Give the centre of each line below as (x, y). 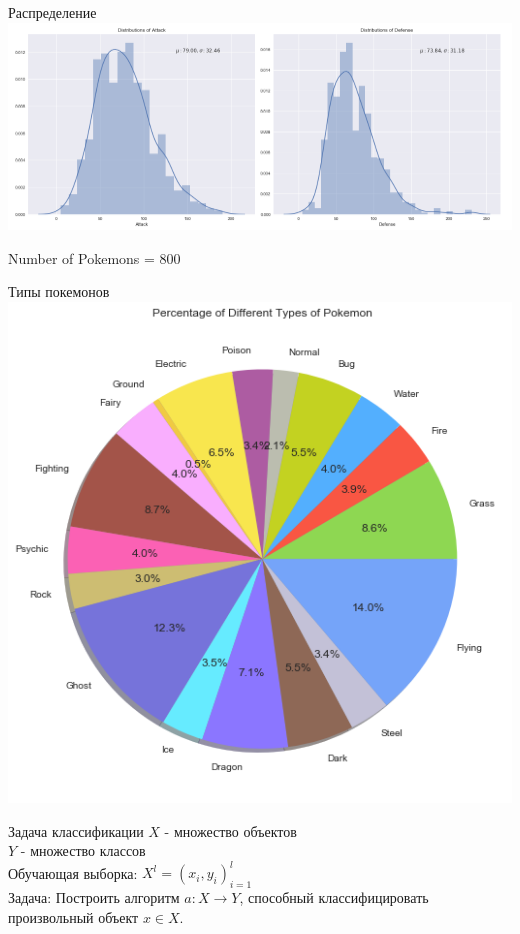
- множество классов (83, 850)
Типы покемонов (59, 291)
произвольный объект (73, 916)
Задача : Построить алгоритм (94, 897)
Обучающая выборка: (73, 872)
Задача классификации (76, 830)
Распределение (52, 12)
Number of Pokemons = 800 (94, 257)
